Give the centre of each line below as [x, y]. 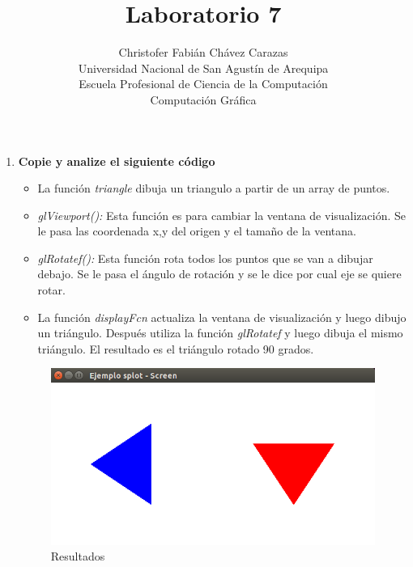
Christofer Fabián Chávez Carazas [203, 52]
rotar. [51, 290]
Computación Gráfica [203, 99]
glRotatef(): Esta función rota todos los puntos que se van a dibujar [205, 258]
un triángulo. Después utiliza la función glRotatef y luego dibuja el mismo [220, 333]
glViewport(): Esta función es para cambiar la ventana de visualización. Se [222, 215]
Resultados [78, 556]
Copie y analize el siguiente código [117, 161]
